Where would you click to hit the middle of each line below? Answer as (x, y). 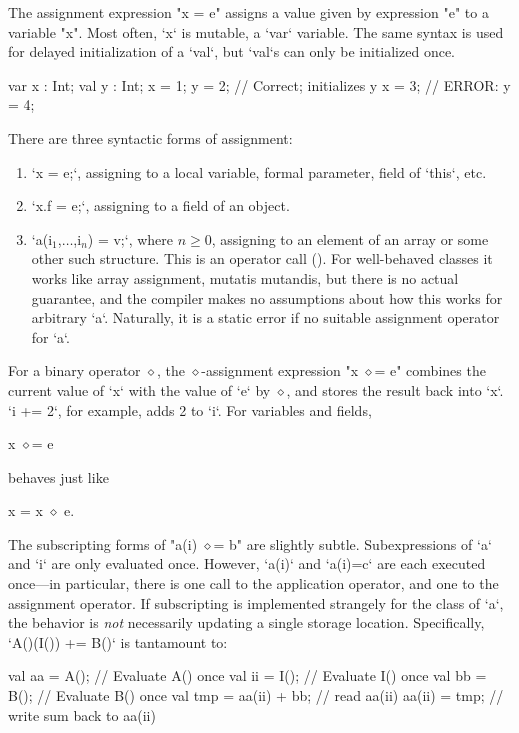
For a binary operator (74, 370)
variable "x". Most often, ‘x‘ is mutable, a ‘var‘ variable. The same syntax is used (256, 31)
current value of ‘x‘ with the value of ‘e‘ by (139, 389)
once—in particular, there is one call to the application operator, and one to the (253, 583)
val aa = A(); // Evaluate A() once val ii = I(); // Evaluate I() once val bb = (247, 675)
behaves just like (58, 476)
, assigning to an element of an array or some (350, 238)
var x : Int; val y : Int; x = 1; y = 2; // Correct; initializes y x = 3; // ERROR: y (259, 84)
